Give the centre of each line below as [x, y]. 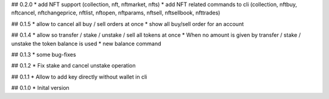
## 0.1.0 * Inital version [40, 88]
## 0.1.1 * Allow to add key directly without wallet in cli [79, 77]
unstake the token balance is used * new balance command [86, 43]
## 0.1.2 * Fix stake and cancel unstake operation [73, 66]
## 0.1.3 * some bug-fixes [44, 54]
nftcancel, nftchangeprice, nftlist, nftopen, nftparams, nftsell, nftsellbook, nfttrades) [116, 13]
